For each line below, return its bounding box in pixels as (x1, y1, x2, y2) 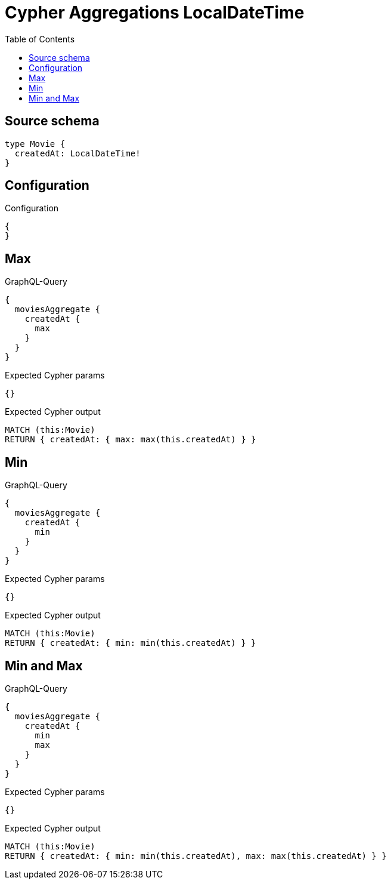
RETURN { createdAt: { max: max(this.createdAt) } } (5, 435, 256, 445)
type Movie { (5, 138, 66, 149)
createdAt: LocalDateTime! (14, 148, 141, 158)
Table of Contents (5, 33, 75, 44)
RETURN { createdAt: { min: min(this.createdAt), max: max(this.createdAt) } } (5, 851, 387, 861)
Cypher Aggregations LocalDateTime (5, 2, 305, 23)
